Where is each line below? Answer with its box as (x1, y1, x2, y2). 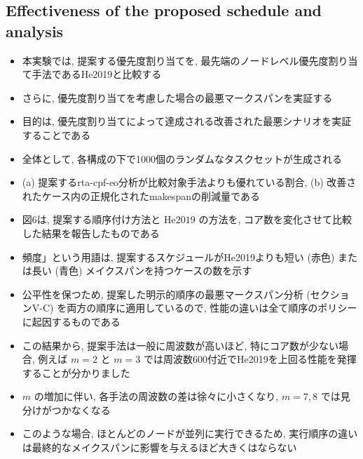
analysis (6, 20, 64, 41)
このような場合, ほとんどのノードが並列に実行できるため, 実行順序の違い (22, 426, 358, 441)
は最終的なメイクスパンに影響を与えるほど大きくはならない (22, 440, 297, 455)
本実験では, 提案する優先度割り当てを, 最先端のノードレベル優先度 (22, 53, 329, 67)
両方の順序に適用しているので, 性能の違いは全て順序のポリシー (67, 300, 357, 315)
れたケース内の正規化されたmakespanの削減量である (22, 188, 260, 203)
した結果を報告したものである (22, 225, 160, 240)
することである (22, 127, 91, 142)
